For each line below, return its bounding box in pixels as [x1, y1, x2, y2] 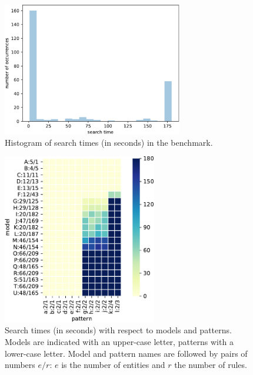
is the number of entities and [61, 359, 165, 371]
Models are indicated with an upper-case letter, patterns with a [5, 336, 234, 348]
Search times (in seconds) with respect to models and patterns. [5, 324, 232, 336]
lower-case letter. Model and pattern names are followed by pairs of [5, 347, 248, 359]
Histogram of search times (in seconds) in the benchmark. [5, 136, 213, 148]
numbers [5, 359, 35, 371]
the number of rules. [174, 359, 247, 371]
